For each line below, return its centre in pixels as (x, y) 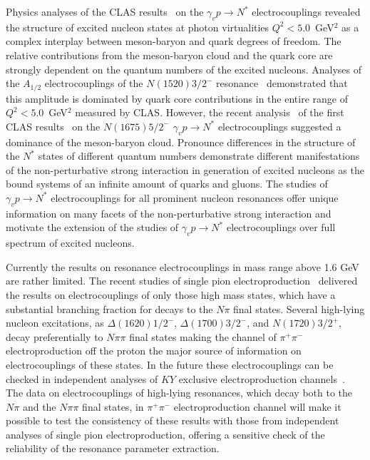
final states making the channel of (203, 336)
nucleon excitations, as (55, 323)
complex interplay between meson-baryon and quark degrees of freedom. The (174, 41)
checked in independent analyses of (82, 378)
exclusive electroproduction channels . (262, 378)
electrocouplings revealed (306, 11)
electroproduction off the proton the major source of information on (154, 351)
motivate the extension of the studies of (92, 227)
